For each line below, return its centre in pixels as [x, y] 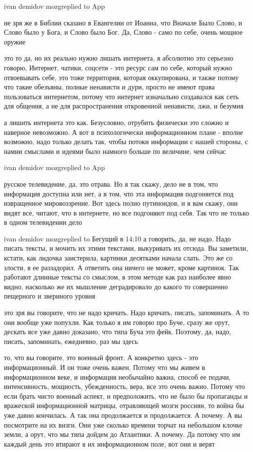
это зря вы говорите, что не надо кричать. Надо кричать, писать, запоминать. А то [126, 312]
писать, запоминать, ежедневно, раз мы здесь [71, 341]
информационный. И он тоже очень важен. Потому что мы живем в [105, 367]
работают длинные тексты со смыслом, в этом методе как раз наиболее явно [117, 277]
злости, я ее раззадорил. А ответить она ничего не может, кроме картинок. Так [121, 267]
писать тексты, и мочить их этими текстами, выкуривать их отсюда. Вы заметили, [126, 248]
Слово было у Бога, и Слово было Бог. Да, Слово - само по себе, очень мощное [123, 32]
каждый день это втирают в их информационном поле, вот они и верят [109, 443]
